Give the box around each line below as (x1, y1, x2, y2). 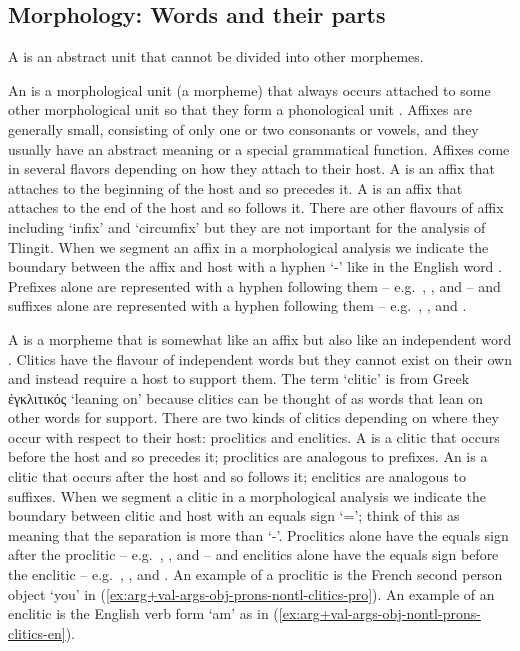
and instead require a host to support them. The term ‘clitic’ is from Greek (8, 368, 470, 389)
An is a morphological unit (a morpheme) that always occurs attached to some (8, 79, 491, 100)
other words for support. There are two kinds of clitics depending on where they (8, 407, 499, 428)
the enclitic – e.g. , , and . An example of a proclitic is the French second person (8, 564, 503, 585)
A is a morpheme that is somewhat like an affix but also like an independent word (8, 328, 512, 349)
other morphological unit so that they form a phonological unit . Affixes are (8, 99, 472, 120)
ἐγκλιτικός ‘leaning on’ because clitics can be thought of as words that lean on (8, 387, 484, 408)
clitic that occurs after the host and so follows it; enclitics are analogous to (8, 466, 466, 487)
